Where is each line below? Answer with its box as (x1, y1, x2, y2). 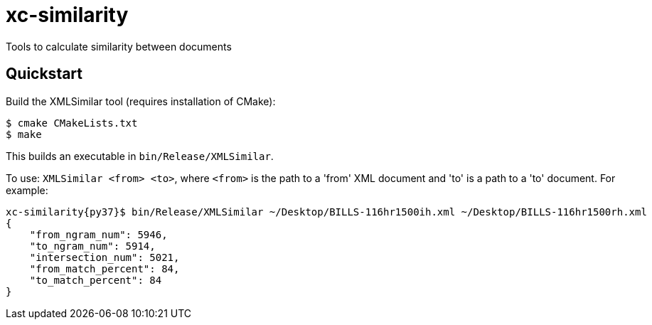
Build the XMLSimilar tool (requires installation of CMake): (6, 95, 276, 107)
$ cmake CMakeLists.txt (6, 117, 138, 129)
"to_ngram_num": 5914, (29, 240, 156, 252)
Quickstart (6, 65, 83, 83)
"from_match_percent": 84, (29, 262, 180, 275)
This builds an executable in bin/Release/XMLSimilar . (6, 149, 274, 162)
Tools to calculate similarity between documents (6, 40, 232, 53)
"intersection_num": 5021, (29, 251, 180, 263)
